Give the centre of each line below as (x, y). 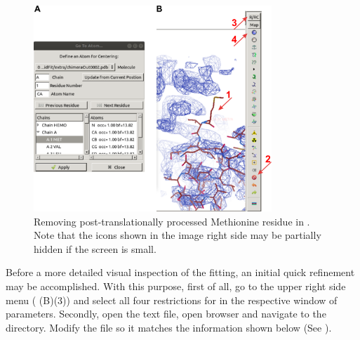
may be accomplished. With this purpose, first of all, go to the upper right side (176, 286)
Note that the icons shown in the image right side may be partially (178, 235)
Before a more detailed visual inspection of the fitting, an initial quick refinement (180, 272)
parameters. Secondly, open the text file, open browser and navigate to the (166, 314)
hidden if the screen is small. (95, 248)
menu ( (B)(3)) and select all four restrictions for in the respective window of (172, 300)
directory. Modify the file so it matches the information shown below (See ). (169, 327)
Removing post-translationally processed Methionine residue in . (172, 221)
